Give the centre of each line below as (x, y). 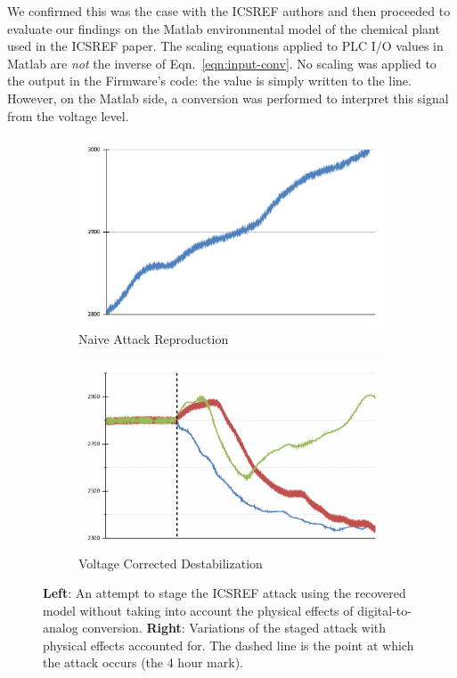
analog (61, 628)
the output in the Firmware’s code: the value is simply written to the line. (209, 81)
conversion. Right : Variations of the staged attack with (234, 628)
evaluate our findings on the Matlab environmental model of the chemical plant (224, 28)
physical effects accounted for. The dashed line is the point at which (228, 645)
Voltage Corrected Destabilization (171, 563)
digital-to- (384, 610)
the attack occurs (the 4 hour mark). (143, 662)
